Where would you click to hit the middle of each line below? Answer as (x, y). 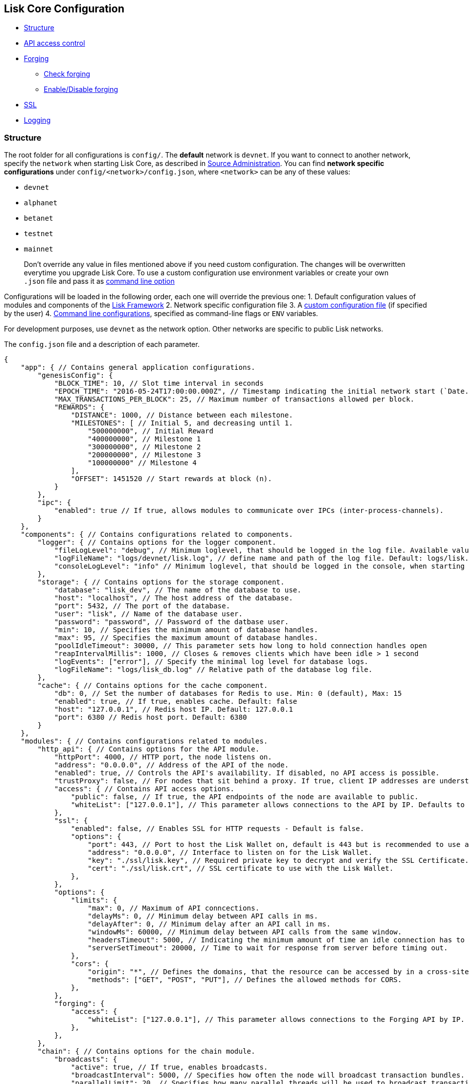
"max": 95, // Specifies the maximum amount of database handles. (186, 638)
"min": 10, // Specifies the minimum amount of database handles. (186, 630)
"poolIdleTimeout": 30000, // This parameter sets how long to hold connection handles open (241, 646)
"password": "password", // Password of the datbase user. (172, 622)
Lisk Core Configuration (64, 9)
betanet (39, 218)
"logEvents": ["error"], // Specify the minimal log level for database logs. (211, 662)
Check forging (67, 74)
